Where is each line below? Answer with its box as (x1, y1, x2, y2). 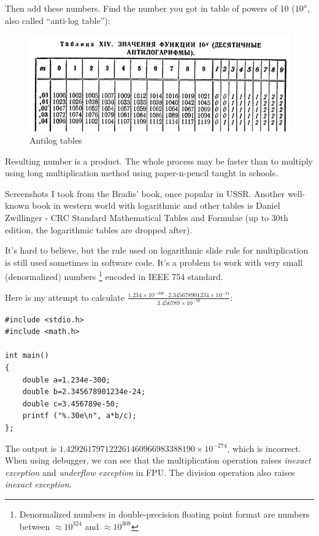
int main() (5, 351, 49, 360)
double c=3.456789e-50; (22, 399, 120, 408)
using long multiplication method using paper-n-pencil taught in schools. (5, 166, 278, 179)
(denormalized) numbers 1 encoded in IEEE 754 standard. (5, 268, 223, 283)
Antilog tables (29, 134, 82, 147)
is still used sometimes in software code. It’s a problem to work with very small (5, 255, 303, 268)
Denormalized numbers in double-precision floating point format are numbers (19, 507, 310, 520)
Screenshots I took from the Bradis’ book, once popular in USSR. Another (5, 187, 285, 200)
